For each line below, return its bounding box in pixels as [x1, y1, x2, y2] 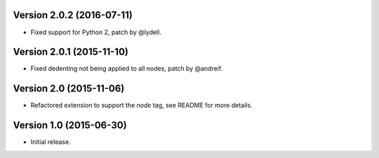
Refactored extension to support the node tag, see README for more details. [30, 101, 253, 110]
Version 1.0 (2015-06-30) [13, 120, 127, 131]
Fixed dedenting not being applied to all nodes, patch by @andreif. [30, 64, 223, 73]
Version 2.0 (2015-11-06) [13, 82, 125, 94]
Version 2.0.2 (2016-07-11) [13, 9, 133, 21]
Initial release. [30, 138, 71, 146]
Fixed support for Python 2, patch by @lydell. [30, 28, 161, 36]
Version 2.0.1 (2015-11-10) [13, 46, 129, 58]
